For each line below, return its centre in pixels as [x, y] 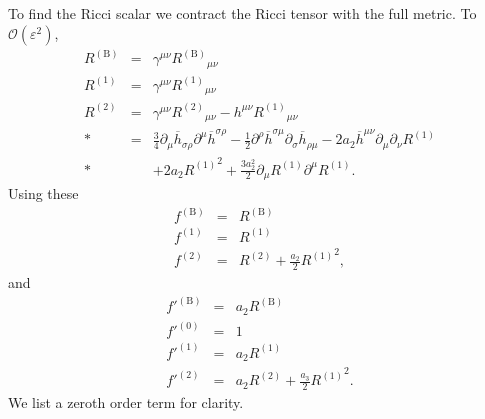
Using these [43, 192]
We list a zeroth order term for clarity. [126, 402]
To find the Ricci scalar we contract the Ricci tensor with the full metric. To [242, 13]
